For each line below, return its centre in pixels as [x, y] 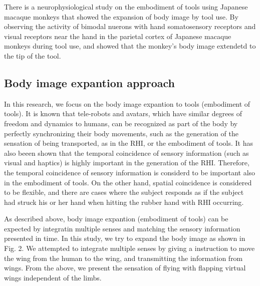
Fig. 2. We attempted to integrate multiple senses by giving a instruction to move [129, 248]
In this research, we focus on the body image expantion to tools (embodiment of [127, 103]
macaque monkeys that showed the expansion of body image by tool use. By [121, 16]
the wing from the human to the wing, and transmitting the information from [123, 258]
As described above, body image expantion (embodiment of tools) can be [116, 219]
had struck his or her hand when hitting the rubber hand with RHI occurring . [124, 202]
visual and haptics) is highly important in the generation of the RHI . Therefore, [127, 163]
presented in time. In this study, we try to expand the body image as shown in [125, 238]
